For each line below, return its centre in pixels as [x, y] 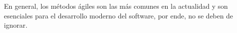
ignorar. [16, 25]
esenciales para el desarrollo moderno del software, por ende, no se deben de [118, 15]
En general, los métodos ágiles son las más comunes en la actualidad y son [116, 6]
